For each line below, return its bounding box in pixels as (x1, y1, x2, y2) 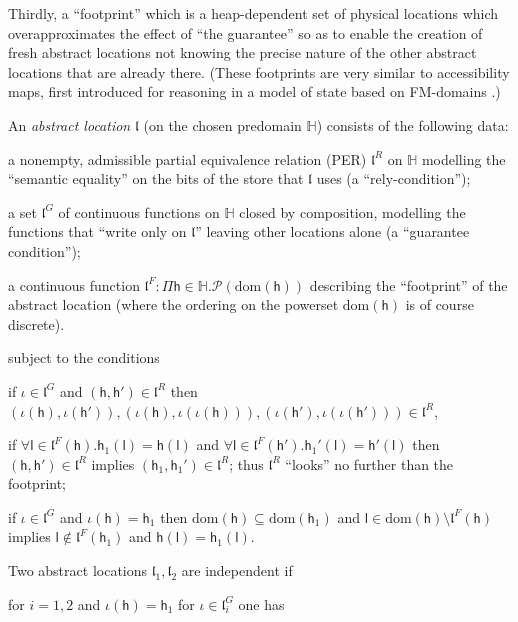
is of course (405, 294, 474, 315)
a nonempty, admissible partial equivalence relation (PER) (8, 148, 367, 169)
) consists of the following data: (316, 114, 509, 135)
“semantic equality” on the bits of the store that (8, 168, 304, 189)
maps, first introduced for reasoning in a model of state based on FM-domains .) (8, 81, 501, 102)
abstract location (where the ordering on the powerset (8, 294, 339, 315)
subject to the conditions (8, 347, 160, 368)
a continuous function (8, 274, 140, 295)
